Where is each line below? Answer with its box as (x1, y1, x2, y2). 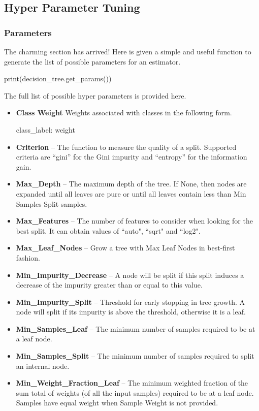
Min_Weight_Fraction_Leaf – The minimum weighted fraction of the (16, 377, 248, 388)
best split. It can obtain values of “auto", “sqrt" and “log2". (16, 225, 201, 236)
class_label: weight (16, 124, 75, 135)
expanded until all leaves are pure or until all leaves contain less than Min (16, 188, 246, 199)
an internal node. (16, 360, 70, 371)
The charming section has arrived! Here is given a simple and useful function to (4, 46, 251, 56)
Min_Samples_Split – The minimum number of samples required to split (16, 351, 254, 361)
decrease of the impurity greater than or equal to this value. (16, 279, 203, 290)
